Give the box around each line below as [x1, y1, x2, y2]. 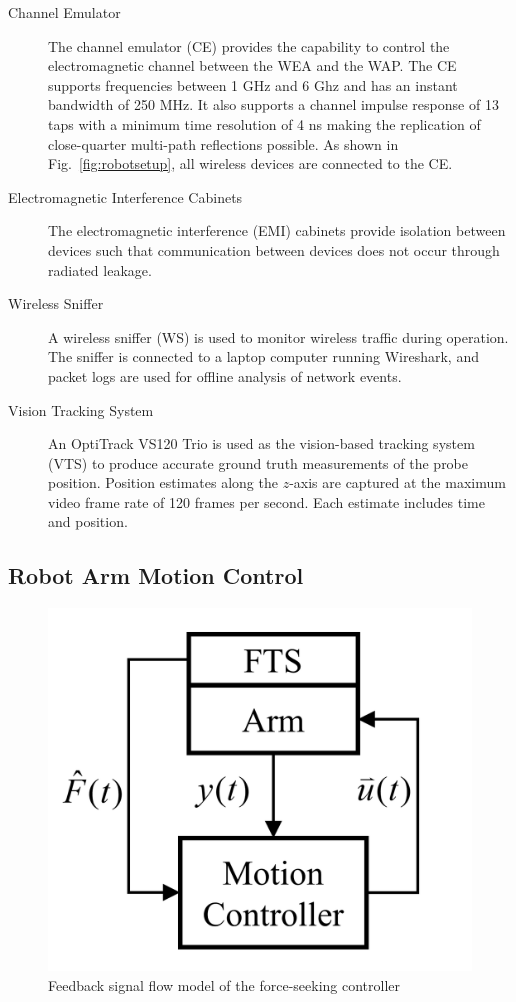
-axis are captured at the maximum [289, 472, 506, 493]
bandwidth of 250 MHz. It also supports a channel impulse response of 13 [48, 94, 499, 115]
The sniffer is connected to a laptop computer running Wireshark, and [48, 346, 479, 367]
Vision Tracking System [8, 399, 154, 420]
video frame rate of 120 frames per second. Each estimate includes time [48, 491, 485, 512]
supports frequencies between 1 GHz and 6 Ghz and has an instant [48, 74, 458, 95]
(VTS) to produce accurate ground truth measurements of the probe [48, 452, 469, 473]
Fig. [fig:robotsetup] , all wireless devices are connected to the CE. [48, 153, 453, 174]
